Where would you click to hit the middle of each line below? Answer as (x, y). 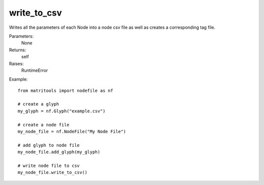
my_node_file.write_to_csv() (53, 173)
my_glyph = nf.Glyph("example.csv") (62, 111)
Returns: (18, 50)
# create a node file (44, 125)
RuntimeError (35, 70)
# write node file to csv (49, 165)
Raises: (16, 63)
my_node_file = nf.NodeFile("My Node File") (72, 132)
